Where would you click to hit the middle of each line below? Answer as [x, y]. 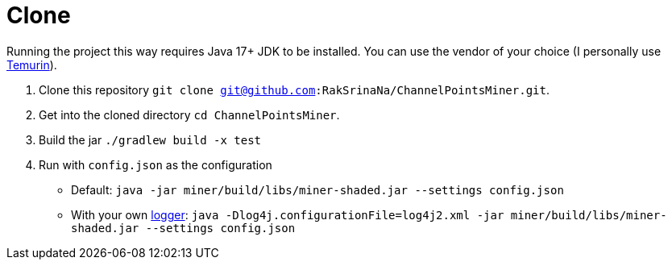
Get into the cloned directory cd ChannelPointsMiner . [189, 114]
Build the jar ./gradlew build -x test [150, 139]
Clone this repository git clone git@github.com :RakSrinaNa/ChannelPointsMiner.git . [294, 89]
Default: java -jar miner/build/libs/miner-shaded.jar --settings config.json [317, 189]
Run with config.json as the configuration [156, 164]
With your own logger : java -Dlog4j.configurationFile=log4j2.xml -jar [288, 214]
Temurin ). [32, 64]
